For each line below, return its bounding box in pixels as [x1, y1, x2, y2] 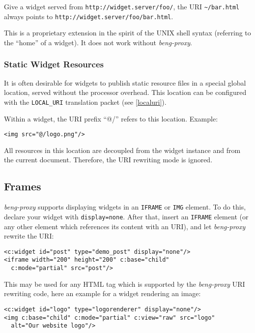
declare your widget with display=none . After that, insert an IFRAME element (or [4, 211, 249, 221]
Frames [4, 179, 41, 194]
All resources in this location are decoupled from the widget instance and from [4, 145, 241, 155]
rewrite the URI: [4, 231, 54, 241]
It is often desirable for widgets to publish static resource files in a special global [4, 77, 246, 88]
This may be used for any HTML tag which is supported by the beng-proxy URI [4, 278, 245, 289]
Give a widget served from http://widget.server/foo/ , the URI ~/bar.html [4, 1, 240, 11]
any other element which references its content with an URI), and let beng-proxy [4, 221, 246, 231]
